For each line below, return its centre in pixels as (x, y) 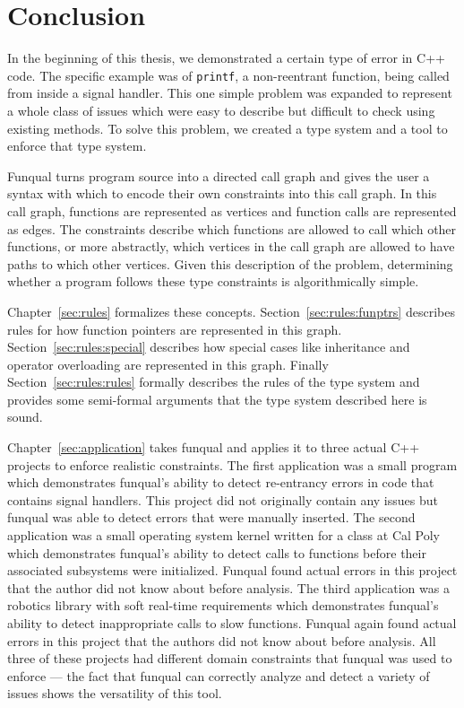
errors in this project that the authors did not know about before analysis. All (222, 640)
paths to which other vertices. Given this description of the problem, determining (230, 263)
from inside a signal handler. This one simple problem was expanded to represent (230, 93)
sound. (25, 417)
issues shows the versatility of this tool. (115, 693)
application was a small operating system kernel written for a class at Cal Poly (223, 535)
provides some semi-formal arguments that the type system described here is (217, 399)
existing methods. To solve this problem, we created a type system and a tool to (228, 128)
